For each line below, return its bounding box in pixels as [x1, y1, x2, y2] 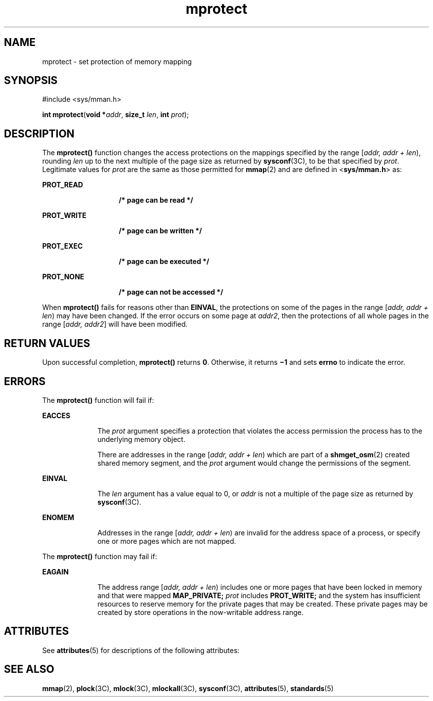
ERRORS [4, 375, 46, 388]
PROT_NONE [42, 272, 85, 281]
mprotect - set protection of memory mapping [42, 57, 192, 66]
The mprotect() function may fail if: [42, 552, 157, 561]
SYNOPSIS [4, 74, 58, 87]
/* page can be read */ [119, 196, 193, 205]
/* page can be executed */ [119, 257, 210, 266]
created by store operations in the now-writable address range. [97, 608, 303, 616]
